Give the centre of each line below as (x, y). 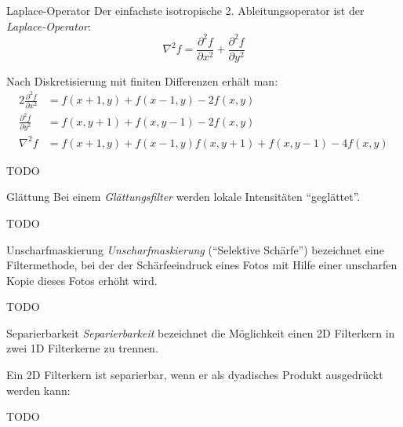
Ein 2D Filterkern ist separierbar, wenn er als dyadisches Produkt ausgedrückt (195, 375)
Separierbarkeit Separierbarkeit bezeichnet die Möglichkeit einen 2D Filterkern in (201, 332)
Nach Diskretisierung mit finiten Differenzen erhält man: (142, 80)
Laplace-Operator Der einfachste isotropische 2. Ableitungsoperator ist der (185, 10)
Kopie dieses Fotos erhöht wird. (82, 280)
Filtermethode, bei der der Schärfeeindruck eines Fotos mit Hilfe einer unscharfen (202, 265)
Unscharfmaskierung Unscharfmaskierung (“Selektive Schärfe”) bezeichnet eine (195, 249)
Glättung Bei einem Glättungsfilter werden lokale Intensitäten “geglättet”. (183, 197)
